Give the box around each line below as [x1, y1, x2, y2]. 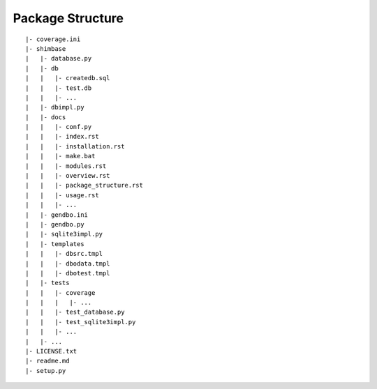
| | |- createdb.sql [25, 74, 110, 82]
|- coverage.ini [25, 35, 81, 43]
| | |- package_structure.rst [25, 181, 143, 190]
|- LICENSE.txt [25, 347, 77, 356]
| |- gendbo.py [25, 220, 84, 228]
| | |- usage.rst [25, 191, 99, 199]
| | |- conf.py [25, 123, 92, 131]
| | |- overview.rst [25, 171, 110, 180]
